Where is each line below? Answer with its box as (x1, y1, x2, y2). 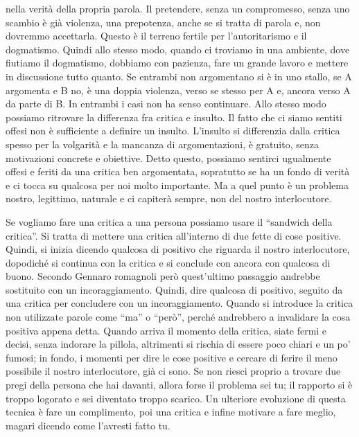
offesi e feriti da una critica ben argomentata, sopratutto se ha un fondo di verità (6, 164, 350, 179)
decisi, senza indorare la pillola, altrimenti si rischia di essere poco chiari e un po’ (6, 337, 351, 351)
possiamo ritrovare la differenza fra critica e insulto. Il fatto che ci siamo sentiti (6, 109, 342, 124)
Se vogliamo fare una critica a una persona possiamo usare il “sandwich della (6, 214, 333, 229)
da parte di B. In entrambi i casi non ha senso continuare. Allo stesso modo (6, 96, 326, 111)
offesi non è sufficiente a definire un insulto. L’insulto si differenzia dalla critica (6, 123, 340, 138)
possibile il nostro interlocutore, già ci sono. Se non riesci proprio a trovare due (6, 364, 341, 378)
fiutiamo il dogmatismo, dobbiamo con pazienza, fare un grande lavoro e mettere (6, 55, 349, 70)
